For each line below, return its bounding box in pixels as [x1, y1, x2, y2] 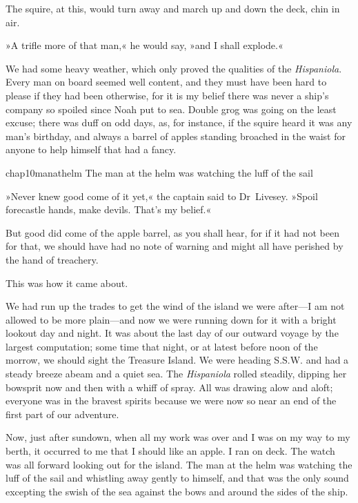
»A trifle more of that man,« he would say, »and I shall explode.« [6, 38, 284, 52]
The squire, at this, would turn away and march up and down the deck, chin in [6, 1, 340, 15]
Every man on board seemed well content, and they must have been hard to [6, 75, 327, 89]
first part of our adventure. [6, 406, 119, 421]
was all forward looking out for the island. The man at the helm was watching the [6, 457, 352, 471]
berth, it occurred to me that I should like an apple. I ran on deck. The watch [6, 444, 335, 458]
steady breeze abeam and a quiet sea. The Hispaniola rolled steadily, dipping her [6, 366, 347, 381]
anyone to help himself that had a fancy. [6, 142, 177, 157]
